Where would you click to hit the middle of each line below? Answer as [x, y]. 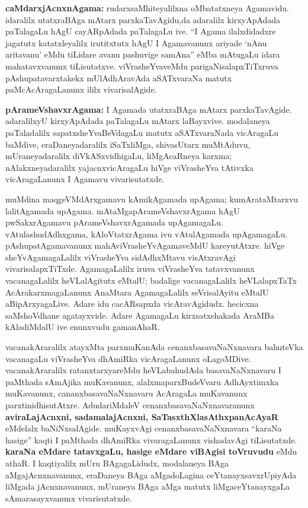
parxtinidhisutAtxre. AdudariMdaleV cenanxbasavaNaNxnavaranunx [130, 405]
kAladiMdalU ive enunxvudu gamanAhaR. [83, 327]
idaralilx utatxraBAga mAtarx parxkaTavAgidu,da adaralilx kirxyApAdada [143, 19]
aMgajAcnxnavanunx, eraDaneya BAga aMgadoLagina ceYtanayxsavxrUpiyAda [151, 474]
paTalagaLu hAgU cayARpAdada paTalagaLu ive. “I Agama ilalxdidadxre [141, 31]
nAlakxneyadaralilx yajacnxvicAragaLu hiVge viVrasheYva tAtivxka [129, 167]
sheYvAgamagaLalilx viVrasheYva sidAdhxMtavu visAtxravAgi [121, 257]
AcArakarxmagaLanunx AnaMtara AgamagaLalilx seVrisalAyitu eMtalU [137, 292]
